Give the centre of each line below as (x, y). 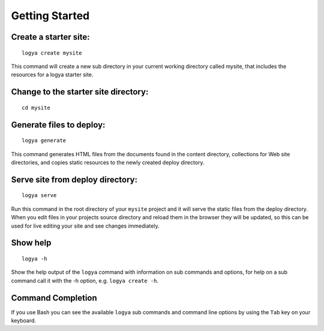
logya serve (39, 196)
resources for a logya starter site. (52, 74)
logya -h (34, 259)
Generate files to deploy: (58, 125)
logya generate (44, 141)
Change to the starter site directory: (80, 92)
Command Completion (54, 298)
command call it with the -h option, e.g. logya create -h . (85, 281)
